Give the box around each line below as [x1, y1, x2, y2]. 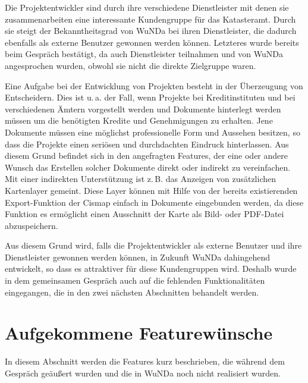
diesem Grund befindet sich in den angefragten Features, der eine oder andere [5, 149, 288, 162]
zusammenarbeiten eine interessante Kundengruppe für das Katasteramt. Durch [5, 12, 296, 25]
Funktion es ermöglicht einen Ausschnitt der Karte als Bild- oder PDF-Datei [5, 208, 284, 220]
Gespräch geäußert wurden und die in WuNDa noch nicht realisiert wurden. [5, 366, 281, 379]
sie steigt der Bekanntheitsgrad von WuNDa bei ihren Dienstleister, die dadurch [5, 24, 297, 37]
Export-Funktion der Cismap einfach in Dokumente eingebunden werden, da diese [5, 196, 304, 208]
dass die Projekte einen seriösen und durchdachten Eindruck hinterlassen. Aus [5, 137, 289, 150]
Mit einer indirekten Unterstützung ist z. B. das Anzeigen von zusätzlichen [5, 172, 276, 185]
